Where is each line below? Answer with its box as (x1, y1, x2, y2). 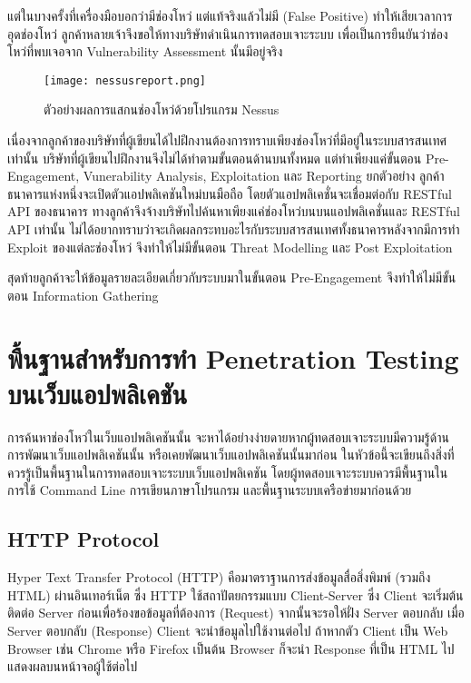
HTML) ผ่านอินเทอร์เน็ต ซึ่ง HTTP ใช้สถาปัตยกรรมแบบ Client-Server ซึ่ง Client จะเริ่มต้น (7, 585, 464, 604)
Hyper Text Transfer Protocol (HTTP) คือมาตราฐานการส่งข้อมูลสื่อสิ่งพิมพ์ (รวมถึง (7, 568, 431, 587)
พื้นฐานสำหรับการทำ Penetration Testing (7, 339, 459, 376)
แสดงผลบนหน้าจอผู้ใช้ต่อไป (7, 657, 138, 676)
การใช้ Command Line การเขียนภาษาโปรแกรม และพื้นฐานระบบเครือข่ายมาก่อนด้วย (7, 480, 412, 500)
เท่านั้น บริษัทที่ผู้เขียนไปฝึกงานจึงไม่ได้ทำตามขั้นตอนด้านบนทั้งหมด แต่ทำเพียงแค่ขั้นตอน (7, 148, 422, 167)
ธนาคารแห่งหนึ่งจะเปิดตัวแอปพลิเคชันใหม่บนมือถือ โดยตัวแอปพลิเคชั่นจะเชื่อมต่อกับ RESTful (7, 183, 452, 203)
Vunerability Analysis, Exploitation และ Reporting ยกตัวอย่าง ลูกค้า (83, 166, 445, 185)
